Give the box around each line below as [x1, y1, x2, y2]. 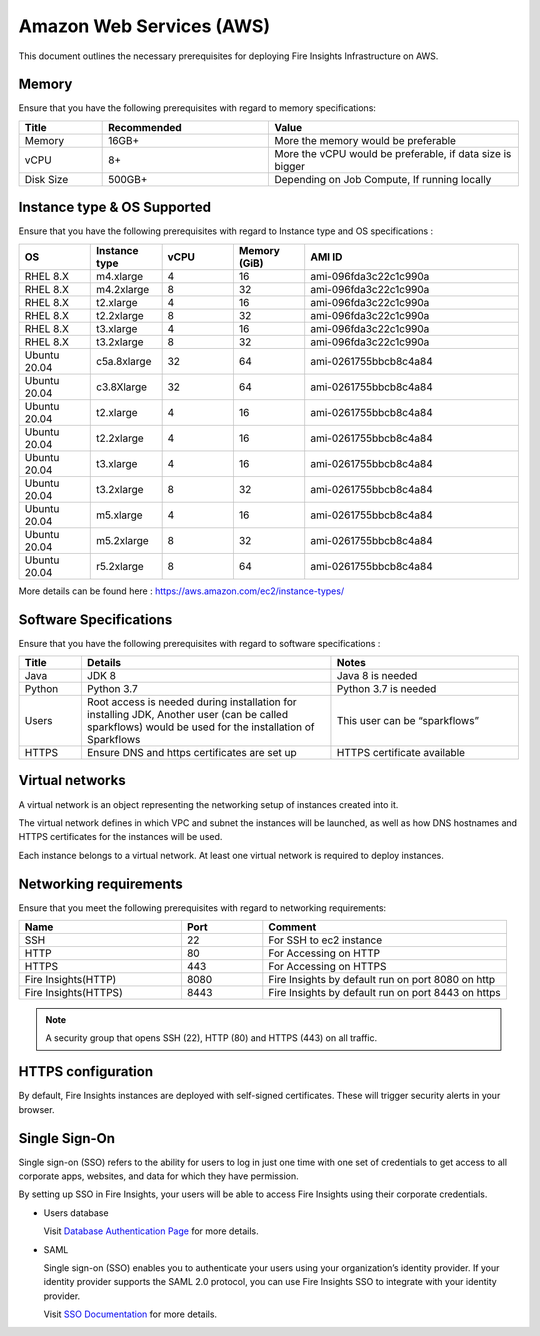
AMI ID [310, 250, 343, 264]
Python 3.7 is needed [336, 682, 437, 696]
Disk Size [24, 172, 69, 186]
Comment [268, 920, 317, 934]
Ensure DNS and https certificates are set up [86, 746, 297, 760]
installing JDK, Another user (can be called [86, 708, 289, 722]
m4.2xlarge [95, 282, 150, 296]
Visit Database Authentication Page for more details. [43, 1225, 259, 1237]
